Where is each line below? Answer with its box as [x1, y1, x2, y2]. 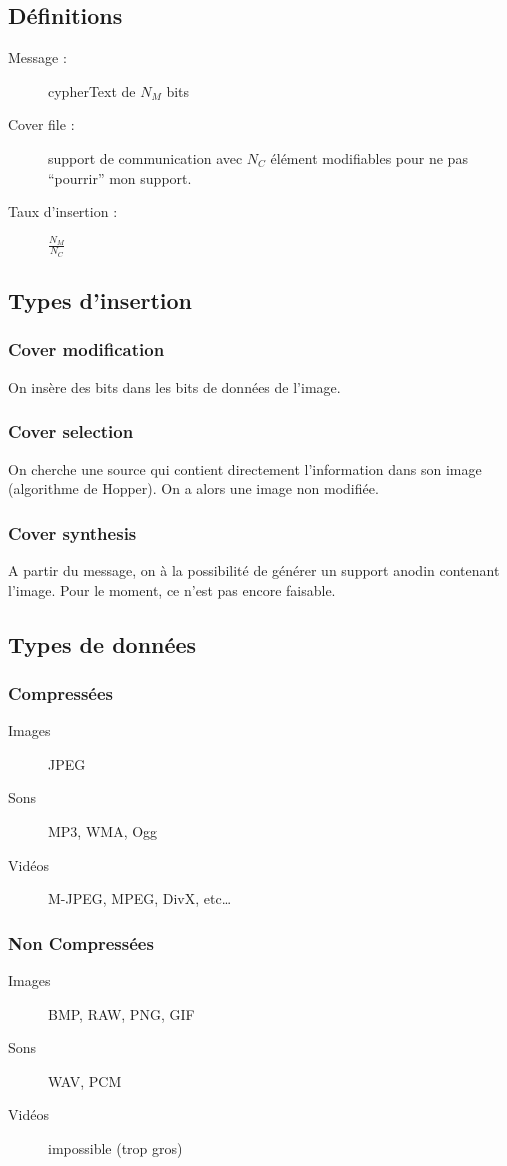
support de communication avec [48, 147, 243, 168]
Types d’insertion [8, 285, 192, 316]
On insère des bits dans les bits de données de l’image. [8, 376, 341, 397]
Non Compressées [8, 930, 154, 955]
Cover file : [8, 114, 75, 135]
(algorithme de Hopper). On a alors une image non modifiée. [8, 478, 379, 499]
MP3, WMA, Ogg [48, 820, 158, 841]
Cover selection [8, 419, 134, 444]
